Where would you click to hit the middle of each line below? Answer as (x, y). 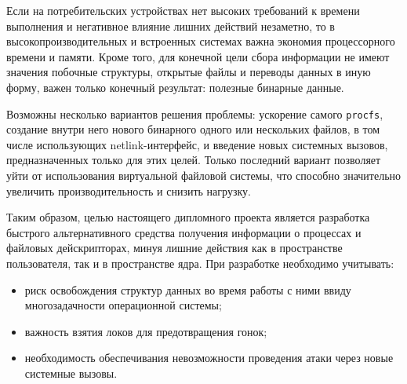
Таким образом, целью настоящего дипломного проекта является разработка (188, 217)
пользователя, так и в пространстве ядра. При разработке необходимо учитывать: (200, 263)
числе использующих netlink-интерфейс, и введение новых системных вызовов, (197, 144)
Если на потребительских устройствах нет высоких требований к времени (183, 10)
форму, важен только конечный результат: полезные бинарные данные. (175, 87)
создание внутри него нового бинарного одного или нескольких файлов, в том (193, 129)
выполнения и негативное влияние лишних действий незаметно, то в (171, 26)
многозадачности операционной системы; (123, 305)
